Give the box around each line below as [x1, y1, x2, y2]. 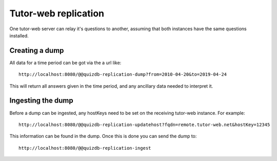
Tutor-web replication [9, 8, 105, 19]
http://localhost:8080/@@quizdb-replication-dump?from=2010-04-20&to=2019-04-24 [18, 72, 227, 77]
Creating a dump [9, 46, 64, 55]
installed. [9, 32, 29, 38]
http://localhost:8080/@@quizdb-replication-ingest [18, 145, 151, 151]
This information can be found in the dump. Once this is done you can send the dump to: [9, 133, 197, 139]
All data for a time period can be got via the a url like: [9, 59, 122, 66]
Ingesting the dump [9, 96, 74, 105]
